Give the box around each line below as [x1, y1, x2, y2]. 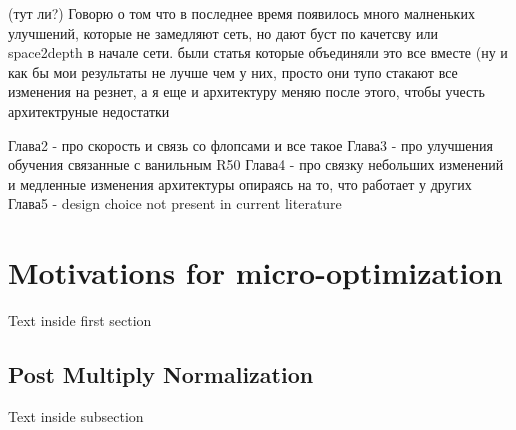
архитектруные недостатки [8, 100, 170, 121]
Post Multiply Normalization [8, 359, 314, 390]
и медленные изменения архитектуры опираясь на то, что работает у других [8, 173, 472, 194]
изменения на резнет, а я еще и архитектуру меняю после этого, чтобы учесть [8, 81, 485, 102]
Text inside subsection [8, 405, 144, 426]
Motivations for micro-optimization [8, 252, 503, 293]
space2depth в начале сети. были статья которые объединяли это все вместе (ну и [8, 42, 508, 63]
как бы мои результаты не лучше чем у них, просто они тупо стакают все [8, 61, 458, 82]
